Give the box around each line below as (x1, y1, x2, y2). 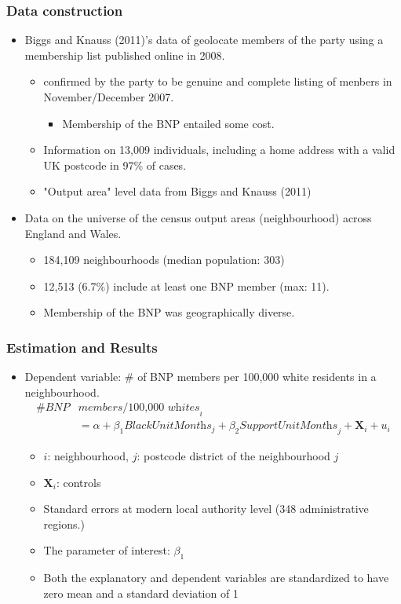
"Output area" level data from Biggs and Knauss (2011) (43, 183, 312, 200)
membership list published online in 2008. (24, 46, 225, 63)
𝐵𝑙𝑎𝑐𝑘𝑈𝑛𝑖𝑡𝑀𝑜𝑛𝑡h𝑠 (124, 420, 212, 432)
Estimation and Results (6, 337, 158, 357)
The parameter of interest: (43, 542, 170, 558)
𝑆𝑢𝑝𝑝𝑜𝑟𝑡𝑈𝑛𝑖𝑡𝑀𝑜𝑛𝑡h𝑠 (239, 420, 338, 432)
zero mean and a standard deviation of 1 (43, 584, 239, 601)
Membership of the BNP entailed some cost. (62, 115, 275, 131)
